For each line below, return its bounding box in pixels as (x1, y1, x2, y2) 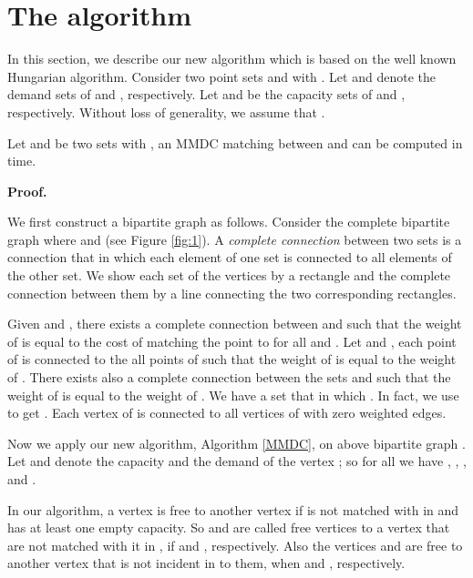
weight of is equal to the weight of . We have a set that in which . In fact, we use (7, 385, 459, 404)
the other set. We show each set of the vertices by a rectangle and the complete (7, 266, 451, 285)
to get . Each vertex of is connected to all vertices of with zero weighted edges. (7, 403, 447, 422)
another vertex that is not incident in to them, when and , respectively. (7, 553, 406, 573)
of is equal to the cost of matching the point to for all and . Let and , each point (7, 331, 457, 350)
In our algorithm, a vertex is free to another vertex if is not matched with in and (7, 500, 459, 519)
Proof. (7, 181, 47, 200)
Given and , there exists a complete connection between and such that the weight (7, 314, 462, 333)
